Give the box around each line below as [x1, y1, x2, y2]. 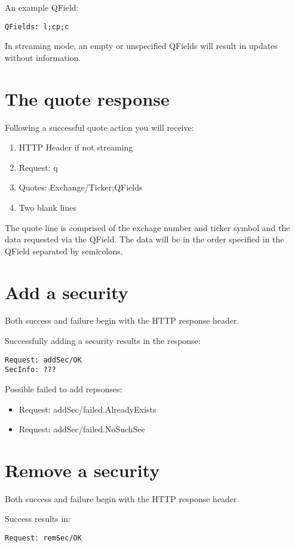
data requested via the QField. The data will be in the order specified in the [5, 233, 284, 245]
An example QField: [5, 1, 79, 13]
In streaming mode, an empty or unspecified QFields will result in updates [5, 39, 278, 52]
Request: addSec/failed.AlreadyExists [19, 402, 156, 415]
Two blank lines [19, 201, 76, 213]
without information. [5, 51, 81, 63]
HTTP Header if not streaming [19, 141, 133, 153]
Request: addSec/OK [5, 355, 82, 364]
